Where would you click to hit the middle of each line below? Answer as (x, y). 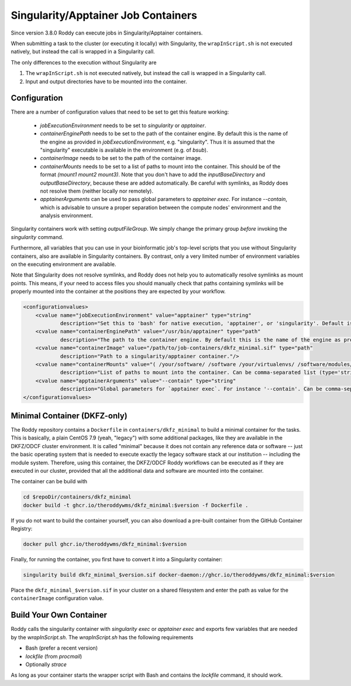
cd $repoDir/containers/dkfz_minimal (77, 497)
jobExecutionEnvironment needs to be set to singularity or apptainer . (123, 125)
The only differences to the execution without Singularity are (84, 62)
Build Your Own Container (59, 615)
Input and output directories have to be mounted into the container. (106, 81)
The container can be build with (49, 482)
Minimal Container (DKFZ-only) (69, 416)
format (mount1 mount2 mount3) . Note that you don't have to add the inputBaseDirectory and (153, 175)
